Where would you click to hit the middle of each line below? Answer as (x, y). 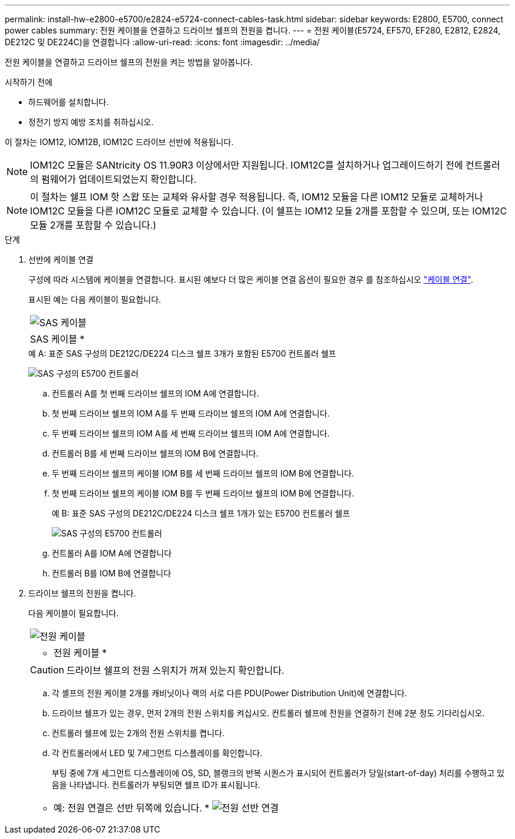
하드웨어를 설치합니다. (68, 102)
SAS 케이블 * (57, 339)
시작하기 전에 (29, 82)
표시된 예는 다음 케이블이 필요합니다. (95, 299)
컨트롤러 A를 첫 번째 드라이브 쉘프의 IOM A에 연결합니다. (155, 393)
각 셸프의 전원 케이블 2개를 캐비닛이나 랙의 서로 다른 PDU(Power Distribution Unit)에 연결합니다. (230, 693)
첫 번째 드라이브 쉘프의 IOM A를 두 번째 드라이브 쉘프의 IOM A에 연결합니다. (191, 413)
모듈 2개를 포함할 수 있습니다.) (93, 225)
